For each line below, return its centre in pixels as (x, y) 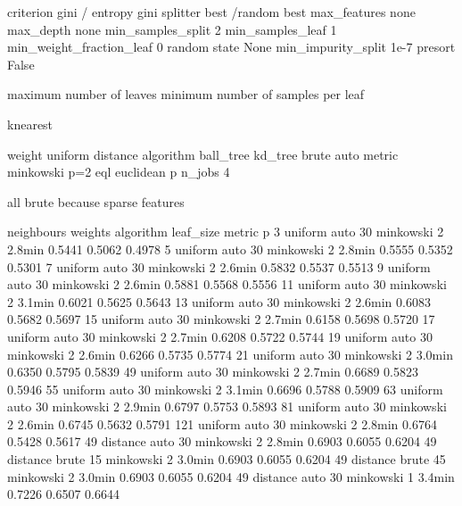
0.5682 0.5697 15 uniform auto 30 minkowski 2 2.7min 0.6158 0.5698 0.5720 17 (221, 319)
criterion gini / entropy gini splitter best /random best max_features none (211, 12)
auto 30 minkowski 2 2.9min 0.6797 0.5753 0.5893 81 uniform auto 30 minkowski (227, 406)
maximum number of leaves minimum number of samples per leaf (186, 94)
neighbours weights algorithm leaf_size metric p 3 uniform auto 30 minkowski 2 (226, 232)
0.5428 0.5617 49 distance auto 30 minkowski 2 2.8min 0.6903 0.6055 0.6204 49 (222, 441)
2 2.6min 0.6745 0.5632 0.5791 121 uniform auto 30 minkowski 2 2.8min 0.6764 (222, 423)
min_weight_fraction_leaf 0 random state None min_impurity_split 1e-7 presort (231, 47)
